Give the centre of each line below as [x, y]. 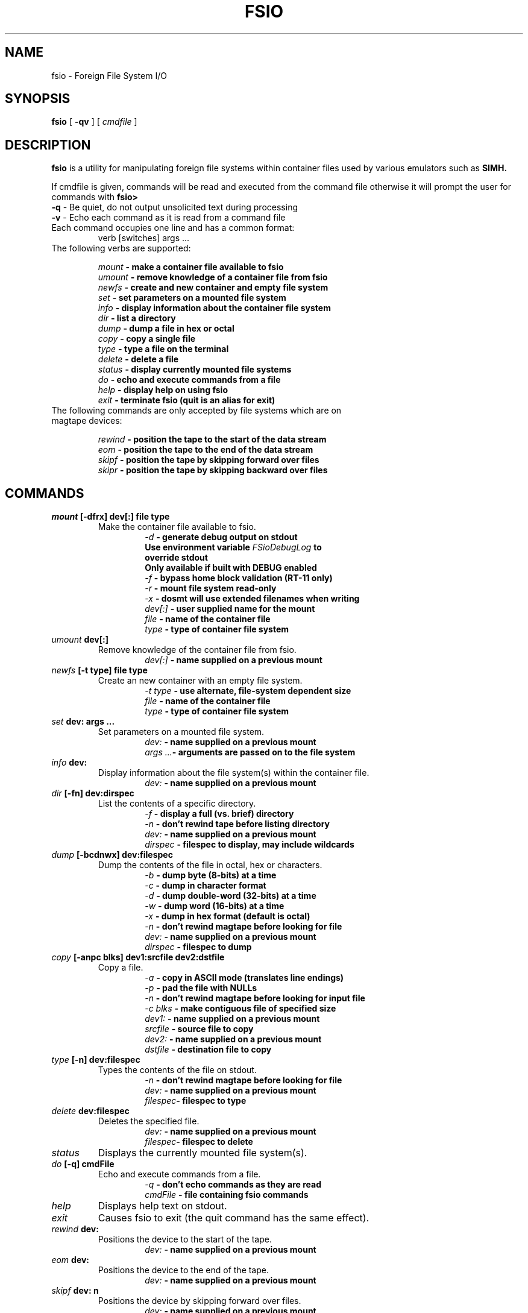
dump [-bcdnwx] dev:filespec [112, 855]
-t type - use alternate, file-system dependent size [248, 691]
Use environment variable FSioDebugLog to [233, 547]
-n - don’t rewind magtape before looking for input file [255, 998]
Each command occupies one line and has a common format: [173, 228]
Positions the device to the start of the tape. [185, 1239]
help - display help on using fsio [163, 390]
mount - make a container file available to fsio [191, 267]
